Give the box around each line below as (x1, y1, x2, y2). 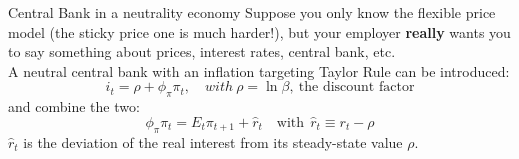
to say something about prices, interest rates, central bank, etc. (8, 41, 396, 62)
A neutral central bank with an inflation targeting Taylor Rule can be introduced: (8, 60, 510, 81)
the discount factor (298, 80, 415, 95)
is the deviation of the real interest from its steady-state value (23, 131, 403, 152)
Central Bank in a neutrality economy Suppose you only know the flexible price (8, 2, 496, 22)
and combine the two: (8, 96, 140, 117)
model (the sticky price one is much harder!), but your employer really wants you (8, 21, 511, 42)
